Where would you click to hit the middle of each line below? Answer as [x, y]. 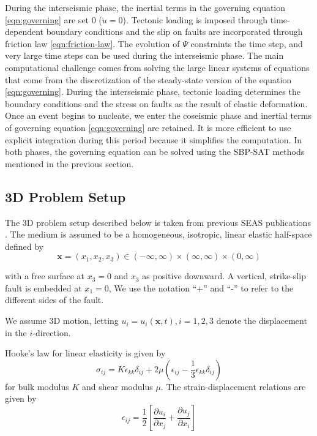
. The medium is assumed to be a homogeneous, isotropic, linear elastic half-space [158, 234]
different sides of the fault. [54, 300]
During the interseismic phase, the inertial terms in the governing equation [145, 7]
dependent [24, 32]
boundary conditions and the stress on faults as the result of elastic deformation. [156, 103]
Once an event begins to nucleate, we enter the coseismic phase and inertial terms [158, 115]
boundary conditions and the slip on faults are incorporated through [174, 32]
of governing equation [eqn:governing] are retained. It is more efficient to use [148, 127]
